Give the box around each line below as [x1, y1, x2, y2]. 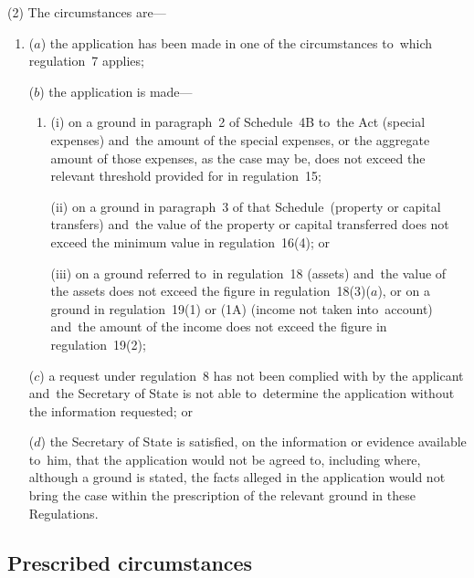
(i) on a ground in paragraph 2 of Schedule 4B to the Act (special [50, 112, 426, 131]
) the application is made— [39, 81, 193, 100]
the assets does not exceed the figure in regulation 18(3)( [50, 281, 371, 300]
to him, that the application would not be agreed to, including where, [28, 449, 421, 468]
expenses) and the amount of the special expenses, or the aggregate [50, 130, 430, 149]
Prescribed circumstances [7, 548, 253, 576]
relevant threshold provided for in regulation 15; [50, 166, 321, 185]
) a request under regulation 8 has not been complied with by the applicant [39, 365, 464, 384]
